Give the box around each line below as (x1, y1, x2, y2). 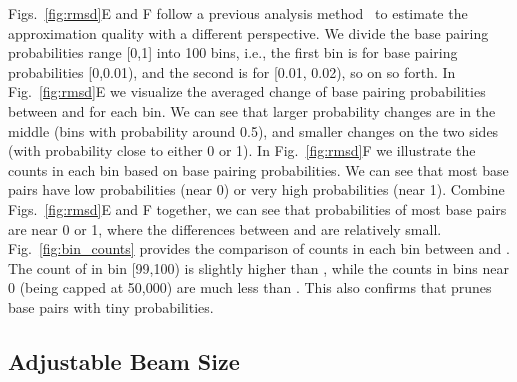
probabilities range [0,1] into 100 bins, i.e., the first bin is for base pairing (8, 42, 458, 63)
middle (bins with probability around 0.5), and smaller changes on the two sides (8, 120, 499, 141)
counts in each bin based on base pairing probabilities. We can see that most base (8, 159, 509, 180)
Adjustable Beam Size (8, 345, 240, 376)
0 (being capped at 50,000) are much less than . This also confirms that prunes (8, 277, 492, 298)
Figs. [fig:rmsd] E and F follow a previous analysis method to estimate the (8, 3, 468, 23)
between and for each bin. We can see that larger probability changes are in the (8, 100, 496, 121)
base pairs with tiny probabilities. (8, 296, 214, 317)
